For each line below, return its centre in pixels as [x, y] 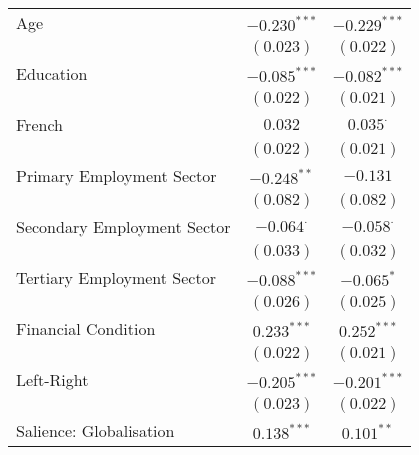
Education [52, 73]
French [39, 124]
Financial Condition [86, 328]
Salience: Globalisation [95, 430]
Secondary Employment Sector [123, 226]
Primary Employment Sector [116, 175]
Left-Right [52, 379]
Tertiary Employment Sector [116, 277]
